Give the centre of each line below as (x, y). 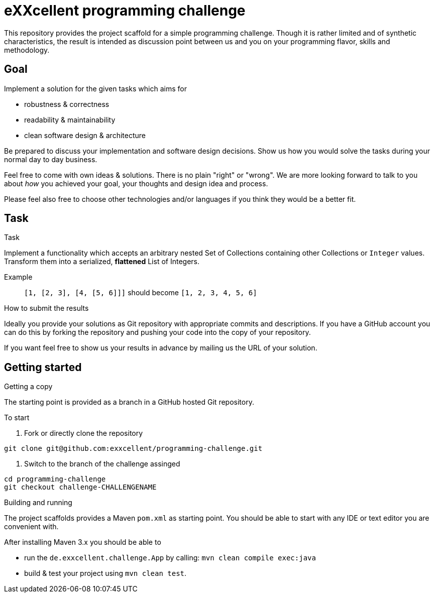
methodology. (27, 50)
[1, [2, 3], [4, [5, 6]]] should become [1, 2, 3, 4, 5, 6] (141, 293)
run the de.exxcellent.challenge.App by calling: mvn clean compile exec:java (170, 558)
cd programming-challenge (55, 479)
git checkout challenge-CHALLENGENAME (80, 487)
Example (18, 277)
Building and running (38, 503)
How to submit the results (46, 308)
